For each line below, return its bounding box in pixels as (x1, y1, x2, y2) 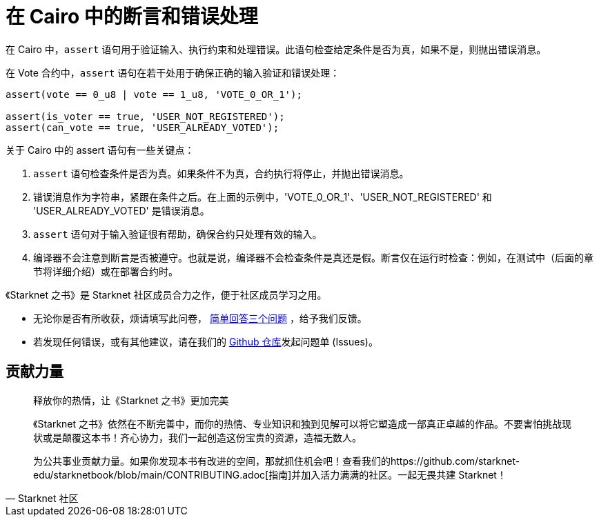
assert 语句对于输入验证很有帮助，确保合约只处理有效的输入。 (33, 228, 322, 240)
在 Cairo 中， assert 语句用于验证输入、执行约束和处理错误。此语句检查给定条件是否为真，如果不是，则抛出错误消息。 (6, 43, 547, 55)
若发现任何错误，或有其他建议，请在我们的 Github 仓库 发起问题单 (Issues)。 (33, 335, 378, 348)
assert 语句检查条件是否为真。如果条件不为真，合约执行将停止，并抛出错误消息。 (33, 167, 409, 179)
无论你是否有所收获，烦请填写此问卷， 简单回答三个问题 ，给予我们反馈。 (33, 312, 367, 324)
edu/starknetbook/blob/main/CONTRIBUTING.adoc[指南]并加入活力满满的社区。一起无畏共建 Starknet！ (33, 468, 507, 481)
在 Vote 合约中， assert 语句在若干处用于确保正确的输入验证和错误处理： (6, 66, 340, 79)
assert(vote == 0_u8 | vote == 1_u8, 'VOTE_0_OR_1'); (6, 88, 302, 100)
